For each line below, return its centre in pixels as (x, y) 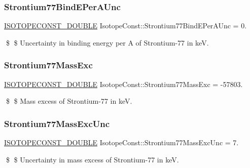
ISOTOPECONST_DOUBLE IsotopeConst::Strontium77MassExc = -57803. (123, 84)
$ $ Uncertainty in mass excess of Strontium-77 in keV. (92, 159)
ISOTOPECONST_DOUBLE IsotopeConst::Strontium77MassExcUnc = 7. (121, 142)
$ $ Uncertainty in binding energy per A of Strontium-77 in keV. (107, 42)
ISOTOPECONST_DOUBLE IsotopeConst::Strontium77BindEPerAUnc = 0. (126, 26)
